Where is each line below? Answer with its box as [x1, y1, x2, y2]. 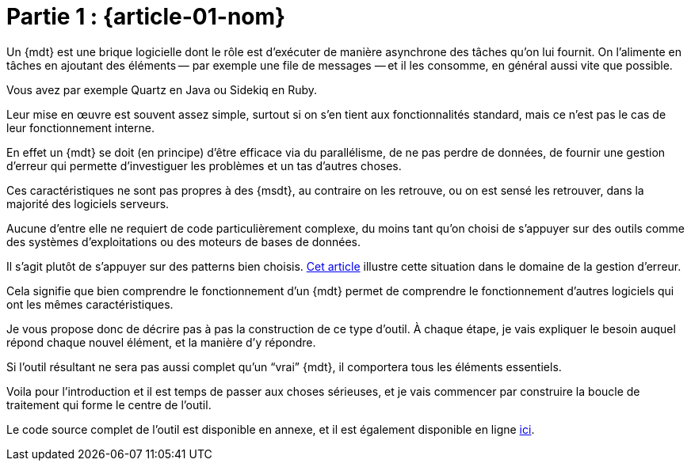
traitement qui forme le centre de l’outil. [6, 397, 212, 412]
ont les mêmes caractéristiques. [6, 297, 174, 311]
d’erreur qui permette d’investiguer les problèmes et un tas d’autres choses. [6, 158, 402, 173]
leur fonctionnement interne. [6, 120, 155, 135]
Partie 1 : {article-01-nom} [6, 3, 286, 30]
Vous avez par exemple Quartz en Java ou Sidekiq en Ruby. [6, 82, 318, 97]
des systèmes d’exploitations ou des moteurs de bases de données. [6, 234, 361, 249]
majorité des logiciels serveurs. [6, 196, 170, 211]
